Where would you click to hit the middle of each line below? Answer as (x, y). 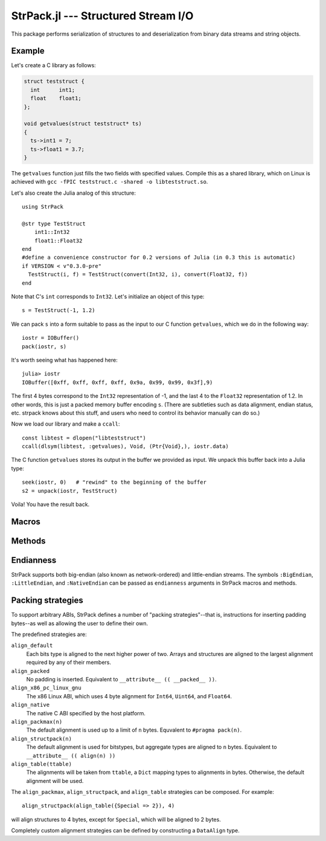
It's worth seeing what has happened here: (64, 360)
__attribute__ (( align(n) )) (71, 755)
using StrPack (43, 207)
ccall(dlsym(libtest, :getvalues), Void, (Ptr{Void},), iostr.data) (125, 446)
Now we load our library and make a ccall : (66, 424)
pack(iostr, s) (44, 346)
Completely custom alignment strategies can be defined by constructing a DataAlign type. (125, 831)
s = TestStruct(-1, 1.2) (59, 310)
